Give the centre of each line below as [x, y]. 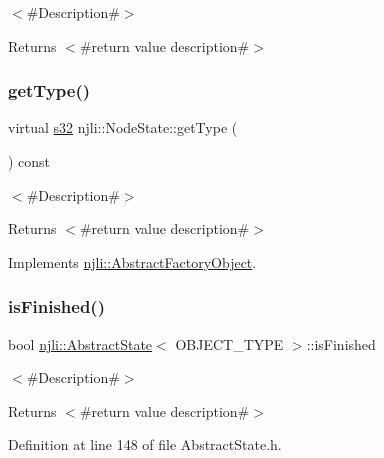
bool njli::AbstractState [80, 343]
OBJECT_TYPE [229, 343]
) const [29, 161]
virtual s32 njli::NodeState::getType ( [123, 127]
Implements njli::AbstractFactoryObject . [132, 261]
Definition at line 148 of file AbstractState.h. [145, 444]
